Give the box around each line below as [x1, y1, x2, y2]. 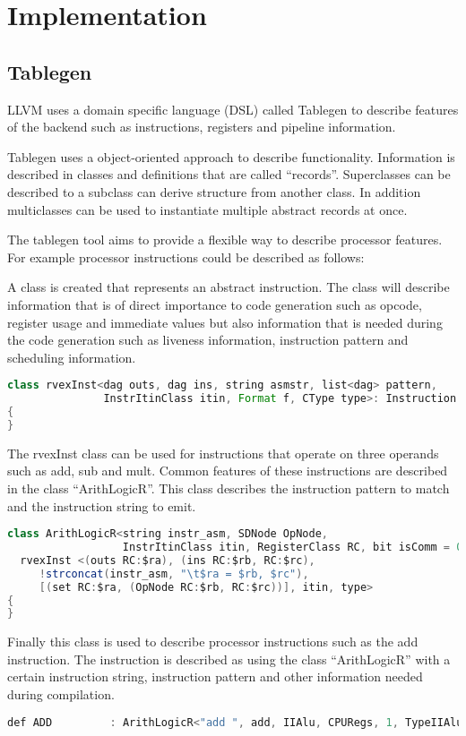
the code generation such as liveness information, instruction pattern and [7, 330, 409, 349]
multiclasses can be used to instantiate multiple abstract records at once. [7, 200, 408, 218]
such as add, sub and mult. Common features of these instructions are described [7, 461, 448, 480]
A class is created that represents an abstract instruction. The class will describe [7, 278, 450, 296]
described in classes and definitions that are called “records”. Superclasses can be [7, 165, 451, 184]
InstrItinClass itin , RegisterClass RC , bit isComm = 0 [122, 541, 463, 554]
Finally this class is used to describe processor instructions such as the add [7, 632, 419, 651]
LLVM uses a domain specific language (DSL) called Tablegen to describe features [7, 99, 459, 118]
